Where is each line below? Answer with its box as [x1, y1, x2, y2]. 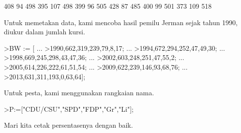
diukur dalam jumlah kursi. [4, 27, 85, 37]
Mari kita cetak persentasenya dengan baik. [4, 120, 133, 130]
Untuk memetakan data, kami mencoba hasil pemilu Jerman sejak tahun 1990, [4, 17, 238, 27]
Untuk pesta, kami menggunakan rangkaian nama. [4, 88, 154, 98]
